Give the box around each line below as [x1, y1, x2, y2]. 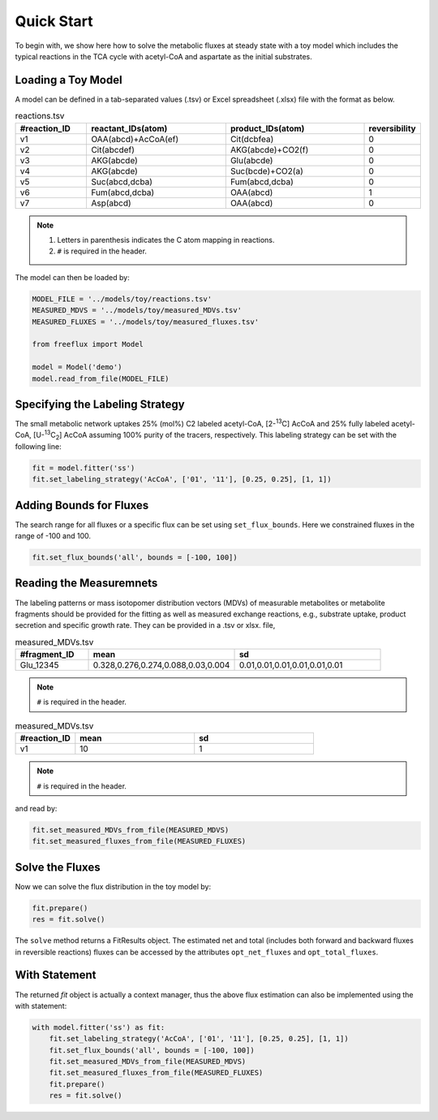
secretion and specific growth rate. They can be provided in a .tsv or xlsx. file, [15, 621, 276, 630]
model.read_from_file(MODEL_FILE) [32, 374, 170, 383]
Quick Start [15, 12, 93, 30]
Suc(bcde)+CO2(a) [230, 165, 303, 176]
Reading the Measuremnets [15, 577, 158, 590]
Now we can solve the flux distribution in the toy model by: [15, 881, 211, 891]
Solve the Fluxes [15, 860, 101, 874]
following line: [15, 441, 62, 451]
